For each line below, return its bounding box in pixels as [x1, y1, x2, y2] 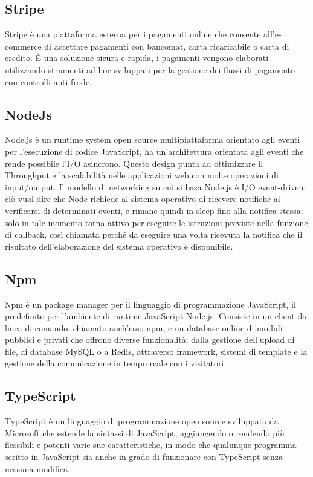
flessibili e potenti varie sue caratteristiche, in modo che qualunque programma [5, 438, 297, 451]
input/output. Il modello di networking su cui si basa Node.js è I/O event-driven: [5, 180, 306, 193]
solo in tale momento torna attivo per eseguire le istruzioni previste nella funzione [5, 216, 308, 229]
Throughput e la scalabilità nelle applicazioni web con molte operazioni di [5, 169, 279, 181]
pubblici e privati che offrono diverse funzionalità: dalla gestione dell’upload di [5, 333, 295, 346]
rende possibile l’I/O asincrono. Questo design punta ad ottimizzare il [5, 157, 263, 169]
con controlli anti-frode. [5, 75, 92, 88]
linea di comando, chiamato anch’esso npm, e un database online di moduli [5, 321, 283, 334]
